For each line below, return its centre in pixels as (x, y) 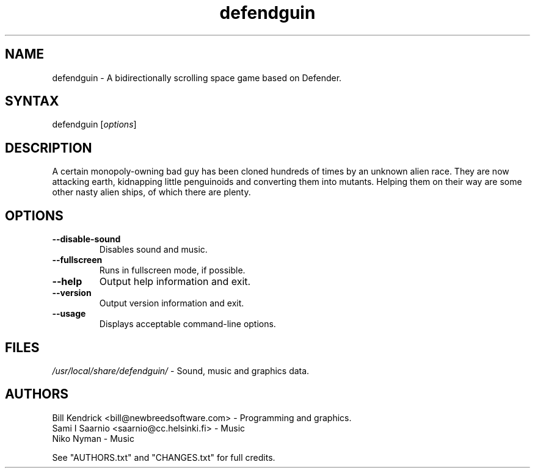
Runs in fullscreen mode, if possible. (172, 270)
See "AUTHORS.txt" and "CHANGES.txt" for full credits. (164, 457)
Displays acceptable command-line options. (187, 324)
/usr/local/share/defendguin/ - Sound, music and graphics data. (181, 370)
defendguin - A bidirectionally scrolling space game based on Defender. (197, 78)
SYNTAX (32, 101)
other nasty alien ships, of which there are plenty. (151, 192)
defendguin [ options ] (94, 125)
